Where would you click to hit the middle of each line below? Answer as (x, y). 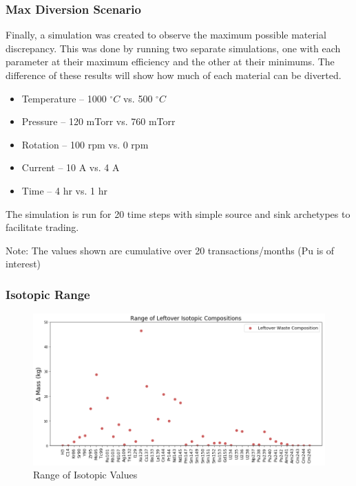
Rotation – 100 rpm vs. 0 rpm (85, 144)
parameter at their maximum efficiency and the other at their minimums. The (170, 62)
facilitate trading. (42, 227)
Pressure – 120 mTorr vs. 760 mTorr (98, 121)
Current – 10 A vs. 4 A (71, 167)
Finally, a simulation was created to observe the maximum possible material (166, 35)
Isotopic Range (48, 294)
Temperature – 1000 (64, 98)
